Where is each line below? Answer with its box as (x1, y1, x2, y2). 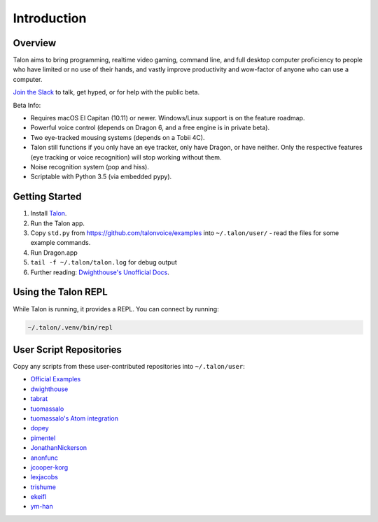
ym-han (30, 502, 53, 511)
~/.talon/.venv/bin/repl (27, 323, 113, 332)
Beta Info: (13, 101, 41, 109)
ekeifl (30, 493, 47, 501)
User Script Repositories (13, 344, 122, 355)
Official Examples (30, 375, 81, 383)
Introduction (13, 10, 87, 26)
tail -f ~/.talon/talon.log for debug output (30, 258, 178, 267)
